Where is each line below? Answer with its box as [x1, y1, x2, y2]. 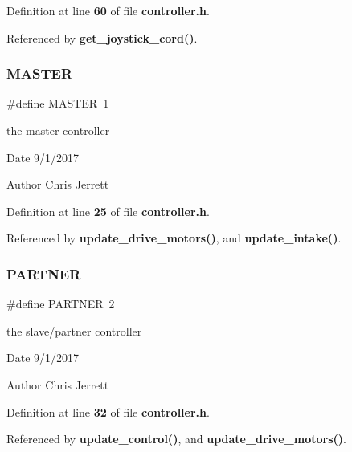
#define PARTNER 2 [6, 295, 115, 312]
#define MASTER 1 [6, 95, 109, 112]
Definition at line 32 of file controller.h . [6, 403, 210, 420]
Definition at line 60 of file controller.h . [6, 2, 210, 18]
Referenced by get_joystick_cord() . [6, 29, 198, 46]
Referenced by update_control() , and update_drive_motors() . [6, 430, 346, 447]
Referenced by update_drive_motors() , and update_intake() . [6, 230, 342, 246]
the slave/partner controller [6, 322, 142, 339]
